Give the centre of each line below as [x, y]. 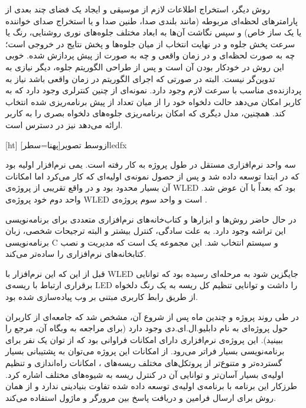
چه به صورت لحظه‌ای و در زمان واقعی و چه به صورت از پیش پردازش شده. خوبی [150, 55]
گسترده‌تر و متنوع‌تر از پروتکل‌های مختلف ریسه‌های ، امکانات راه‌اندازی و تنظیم [144, 363]
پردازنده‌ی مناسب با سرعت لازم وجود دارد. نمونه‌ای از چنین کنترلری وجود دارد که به [154, 90]
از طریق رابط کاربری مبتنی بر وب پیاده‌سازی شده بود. [102, 297]
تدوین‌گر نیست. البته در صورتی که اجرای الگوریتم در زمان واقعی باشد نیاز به [140, 78]
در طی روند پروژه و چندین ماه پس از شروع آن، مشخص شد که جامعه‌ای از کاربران [152, 316]
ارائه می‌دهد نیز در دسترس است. [64, 124]
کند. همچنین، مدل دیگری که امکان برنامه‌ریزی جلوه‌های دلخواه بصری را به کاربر [146, 113]
